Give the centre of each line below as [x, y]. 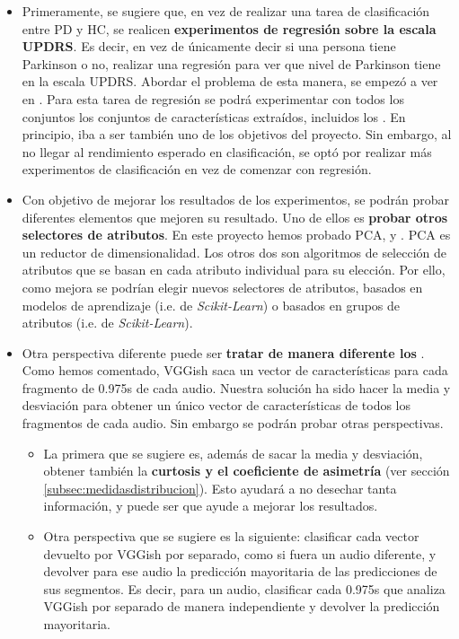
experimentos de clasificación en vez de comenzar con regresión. [197, 169]
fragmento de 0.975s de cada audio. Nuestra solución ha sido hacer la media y [236, 387]
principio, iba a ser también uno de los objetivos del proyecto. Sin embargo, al [237, 134]
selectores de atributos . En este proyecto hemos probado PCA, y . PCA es [236, 235]
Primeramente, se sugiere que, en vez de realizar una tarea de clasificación [226, 11]
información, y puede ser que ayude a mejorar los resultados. [211, 506]
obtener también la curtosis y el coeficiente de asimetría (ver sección [247, 471]
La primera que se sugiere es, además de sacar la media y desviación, [233, 453]
